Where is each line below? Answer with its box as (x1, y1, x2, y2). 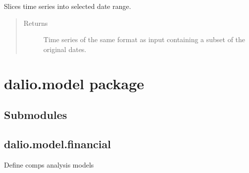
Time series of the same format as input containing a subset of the (43, 34, 246, 45)
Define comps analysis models (4, 159, 94, 170)
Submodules (4, 107, 67, 122)
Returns (23, 17, 48, 28)
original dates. (43, 44, 87, 54)
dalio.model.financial (4, 136, 111, 151)
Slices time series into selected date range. (4, 1, 131, 11)
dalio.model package (4, 73, 145, 93)
